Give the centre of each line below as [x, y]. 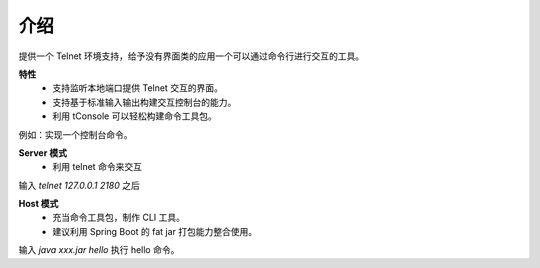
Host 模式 [38, 204]
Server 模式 [42, 152]
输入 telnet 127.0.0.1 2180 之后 [79, 185]
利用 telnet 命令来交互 [97, 167]
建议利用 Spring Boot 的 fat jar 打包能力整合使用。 [155, 231]
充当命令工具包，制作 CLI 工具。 [118, 217]
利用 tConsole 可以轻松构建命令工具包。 [134, 116]
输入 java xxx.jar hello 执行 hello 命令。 [99, 250]
